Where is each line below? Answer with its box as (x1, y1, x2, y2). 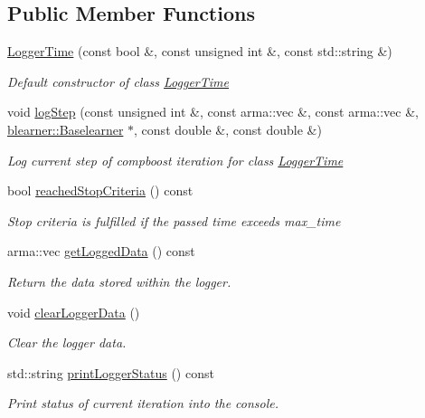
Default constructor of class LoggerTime (7, 71, 229, 90)
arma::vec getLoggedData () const (7, 242, 195, 261)
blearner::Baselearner (7, 119, 124, 138)
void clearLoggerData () (7, 302, 140, 321)
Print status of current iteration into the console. (7, 394, 279, 413)
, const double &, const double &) (134, 119, 322, 138)
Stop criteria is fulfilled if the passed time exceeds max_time (7, 211, 341, 230)
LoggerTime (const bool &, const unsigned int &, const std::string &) (7, 42, 392, 61)
